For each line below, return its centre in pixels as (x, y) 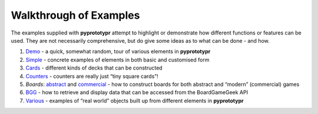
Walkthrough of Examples (75, 15)
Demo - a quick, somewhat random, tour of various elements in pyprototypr (118, 51)
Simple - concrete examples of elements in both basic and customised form (117, 60)
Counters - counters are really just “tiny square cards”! (92, 76)
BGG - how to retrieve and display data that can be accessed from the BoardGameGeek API (137, 92)
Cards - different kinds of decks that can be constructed (94, 68)
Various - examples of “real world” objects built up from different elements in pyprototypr (135, 101)
